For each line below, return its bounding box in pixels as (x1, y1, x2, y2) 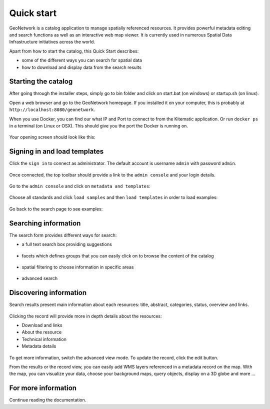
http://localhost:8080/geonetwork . (9, 106, 95, 112)
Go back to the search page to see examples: (9, 205, 103, 212)
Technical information (21, 336, 67, 342)
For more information (9, 384, 77, 392)
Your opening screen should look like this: (9, 134, 95, 140)
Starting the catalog (9, 77, 73, 86)
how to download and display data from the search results (21, 64, 142, 70)
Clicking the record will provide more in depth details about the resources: (9, 313, 162, 319)
